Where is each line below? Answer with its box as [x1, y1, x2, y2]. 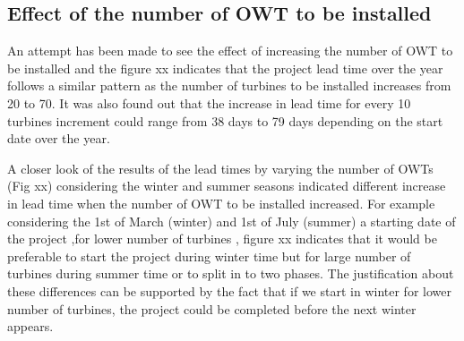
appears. [7, 317, 54, 336]
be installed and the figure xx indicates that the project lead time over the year [7, 58, 443, 77]
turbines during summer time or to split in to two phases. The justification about [7, 264, 454, 283]
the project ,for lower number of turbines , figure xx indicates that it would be [7, 229, 437, 248]
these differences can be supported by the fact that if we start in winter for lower [7, 281, 451, 300]
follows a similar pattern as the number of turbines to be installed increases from [7, 76, 451, 95]
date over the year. [7, 129, 110, 148]
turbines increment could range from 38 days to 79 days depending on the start [7, 111, 443, 130]
